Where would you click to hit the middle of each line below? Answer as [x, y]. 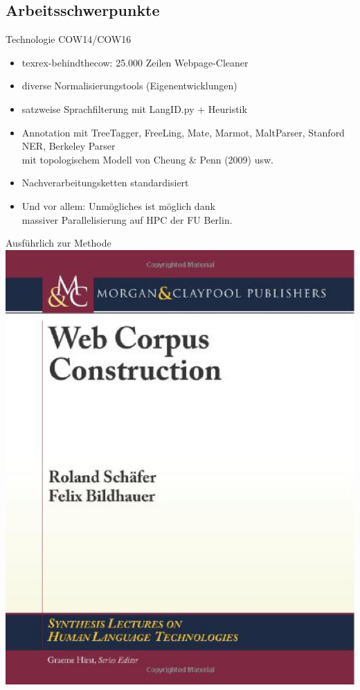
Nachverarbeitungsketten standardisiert [105, 183]
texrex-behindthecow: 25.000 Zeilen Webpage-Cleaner [135, 62]
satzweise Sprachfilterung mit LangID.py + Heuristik [134, 108]
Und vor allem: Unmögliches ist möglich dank [118, 205]
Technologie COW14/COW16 [69, 39]
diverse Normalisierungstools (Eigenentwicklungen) [129, 86]
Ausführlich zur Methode [58, 243]
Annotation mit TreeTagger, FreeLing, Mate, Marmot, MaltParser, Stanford [183, 132]
